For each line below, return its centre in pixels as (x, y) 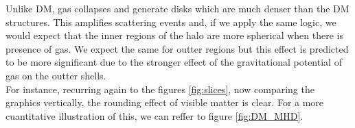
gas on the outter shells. (56, 75)
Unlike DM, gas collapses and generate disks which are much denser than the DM (177, 8)
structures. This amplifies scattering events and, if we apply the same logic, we (171, 22)
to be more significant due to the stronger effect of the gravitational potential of (174, 62)
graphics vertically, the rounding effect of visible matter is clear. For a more (165, 102)
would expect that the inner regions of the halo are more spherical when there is (174, 35)
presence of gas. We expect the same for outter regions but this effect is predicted (177, 48)
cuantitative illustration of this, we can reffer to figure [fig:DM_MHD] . (154, 115)
